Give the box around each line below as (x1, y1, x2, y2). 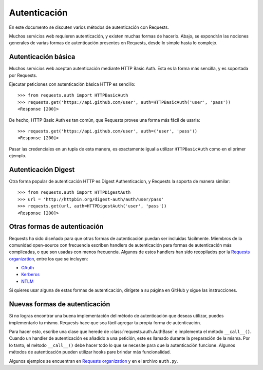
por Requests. (9, 72, 38, 78)
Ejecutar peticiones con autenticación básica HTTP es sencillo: (9, 81, 136, 87)
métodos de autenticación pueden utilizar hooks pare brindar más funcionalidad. (9, 349, 171, 355)
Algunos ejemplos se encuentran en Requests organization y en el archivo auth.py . (9, 358, 178, 364)
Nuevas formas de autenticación (9, 300, 111, 309)
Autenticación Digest (9, 166, 75, 174)
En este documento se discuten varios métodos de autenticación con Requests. (9, 24, 169, 30)
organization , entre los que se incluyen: (9, 256, 88, 261)
